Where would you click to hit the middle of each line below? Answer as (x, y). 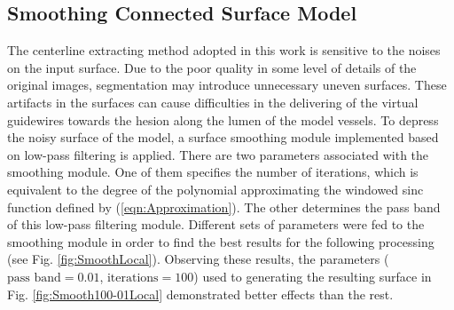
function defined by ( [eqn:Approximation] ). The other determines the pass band (224, 207)
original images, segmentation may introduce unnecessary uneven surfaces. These (227, 85)
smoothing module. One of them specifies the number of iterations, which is (213, 172)
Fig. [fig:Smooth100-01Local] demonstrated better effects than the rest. (200, 294)
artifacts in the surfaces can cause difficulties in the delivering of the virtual (213, 102)
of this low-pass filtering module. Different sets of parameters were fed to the (216, 224)
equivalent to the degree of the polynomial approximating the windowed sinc (215, 189)
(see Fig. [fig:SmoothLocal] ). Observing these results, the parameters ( (198, 259)
